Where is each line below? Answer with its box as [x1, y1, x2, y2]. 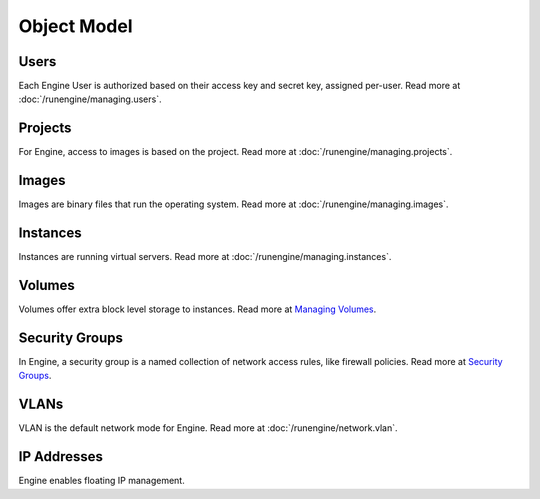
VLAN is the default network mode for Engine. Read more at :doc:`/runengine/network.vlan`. [18, 422, 399, 434]
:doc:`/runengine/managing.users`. [18, 93, 162, 105]
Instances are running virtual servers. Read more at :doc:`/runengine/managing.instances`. [18, 251, 392, 263]
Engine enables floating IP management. [18, 475, 185, 487]
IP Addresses [18, 448, 104, 465]
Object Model [18, 15, 134, 37]
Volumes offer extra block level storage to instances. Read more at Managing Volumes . [18, 303, 377, 315]
